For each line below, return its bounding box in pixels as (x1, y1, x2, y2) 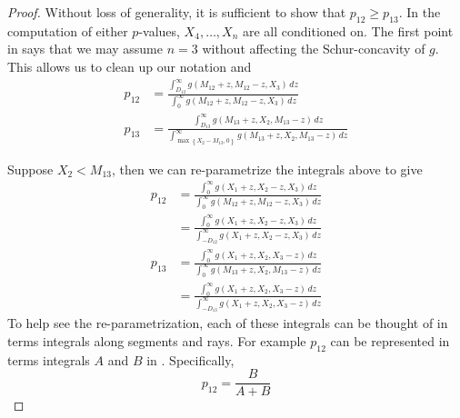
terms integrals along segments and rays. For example (7, 332, 306, 351)
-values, (138, 21, 180, 40)
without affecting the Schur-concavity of (202, 39, 425, 58)
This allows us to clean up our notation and (7, 56, 252, 75)
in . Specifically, (146, 350, 235, 369)
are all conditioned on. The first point (243, 21, 454, 40)
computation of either (7, 21, 128, 40)
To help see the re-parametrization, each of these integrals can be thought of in (7, 313, 448, 333)
